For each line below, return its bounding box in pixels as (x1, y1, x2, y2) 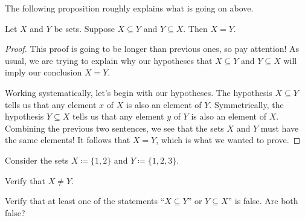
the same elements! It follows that (5, 133, 130, 146)
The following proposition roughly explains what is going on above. (5, 2, 254, 14)
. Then (183, 22, 208, 34)
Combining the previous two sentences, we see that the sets (5, 121, 224, 134)
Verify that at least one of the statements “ (5, 194, 165, 207)
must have (260, 121, 299, 134)
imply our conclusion (5, 66, 82, 78)
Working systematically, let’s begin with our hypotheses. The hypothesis (5, 86, 272, 98)
